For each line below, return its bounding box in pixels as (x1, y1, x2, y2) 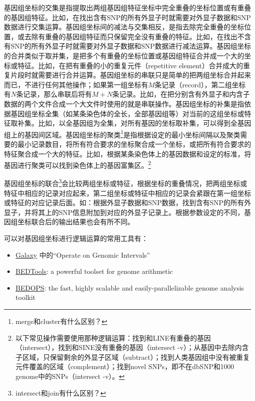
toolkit (15, 292, 36, 302)
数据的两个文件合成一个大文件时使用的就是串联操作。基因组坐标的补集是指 (4, 98, 244, 108)
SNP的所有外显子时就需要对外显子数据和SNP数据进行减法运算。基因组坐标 (10, 41, 251, 51)
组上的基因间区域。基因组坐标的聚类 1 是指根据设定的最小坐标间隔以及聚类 (4, 128, 240, 139)
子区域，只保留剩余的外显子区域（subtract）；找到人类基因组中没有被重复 (15, 351, 250, 362)
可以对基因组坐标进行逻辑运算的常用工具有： (4, 233, 148, 243)
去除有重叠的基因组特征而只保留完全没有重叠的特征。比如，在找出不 (24, 31, 244, 41)
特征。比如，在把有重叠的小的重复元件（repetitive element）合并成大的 (17, 60, 243, 70)
